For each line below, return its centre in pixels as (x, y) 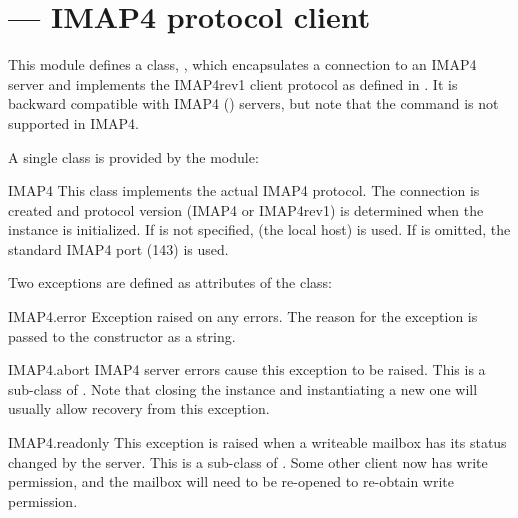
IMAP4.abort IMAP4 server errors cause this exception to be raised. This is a (247, 369)
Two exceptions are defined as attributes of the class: (170, 282)
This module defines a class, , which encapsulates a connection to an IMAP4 (242, 64)
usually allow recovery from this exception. (139, 408)
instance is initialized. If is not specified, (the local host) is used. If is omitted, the (259, 229)
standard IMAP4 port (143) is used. (118, 248)
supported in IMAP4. (74, 122)
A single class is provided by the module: (133, 156)
